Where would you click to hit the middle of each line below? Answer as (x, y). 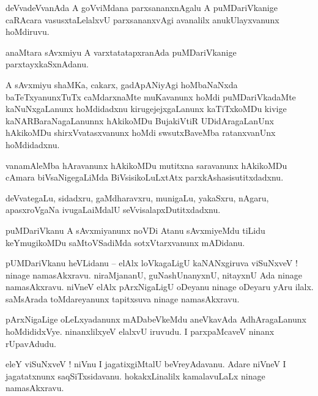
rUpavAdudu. (31, 343)
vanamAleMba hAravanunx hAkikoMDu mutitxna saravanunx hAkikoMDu (146, 165)
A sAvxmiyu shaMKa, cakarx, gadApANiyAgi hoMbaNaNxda (122, 84)
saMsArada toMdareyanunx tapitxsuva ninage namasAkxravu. (123, 298)
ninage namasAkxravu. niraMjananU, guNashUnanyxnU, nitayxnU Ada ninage (154, 275)
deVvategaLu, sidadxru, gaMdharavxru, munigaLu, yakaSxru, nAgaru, (137, 197)
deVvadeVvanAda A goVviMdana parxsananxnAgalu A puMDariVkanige (142, 7)
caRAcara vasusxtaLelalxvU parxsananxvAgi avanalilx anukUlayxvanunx (142, 19)
